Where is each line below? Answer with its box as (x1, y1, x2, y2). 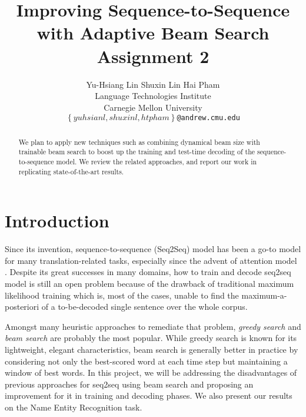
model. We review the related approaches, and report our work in (56, 157, 257, 167)
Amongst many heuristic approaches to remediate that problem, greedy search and (5, 320, 301, 332)
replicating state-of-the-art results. (18, 166, 124, 176)
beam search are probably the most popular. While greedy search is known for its (5, 332, 297, 344)
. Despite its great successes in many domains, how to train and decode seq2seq (5, 266, 291, 278)
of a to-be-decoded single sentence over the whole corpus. (41, 300, 248, 313)
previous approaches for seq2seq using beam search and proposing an (5, 378, 254, 390)
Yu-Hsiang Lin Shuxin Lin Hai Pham (86, 78, 220, 90)
